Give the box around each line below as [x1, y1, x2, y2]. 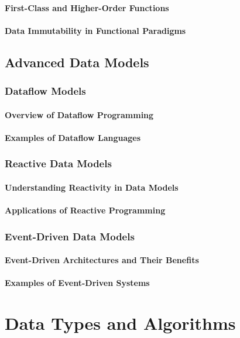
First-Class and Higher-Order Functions [5, 1, 169, 13]
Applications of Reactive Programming [5, 204, 166, 216]
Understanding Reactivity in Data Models [5, 181, 179, 193]
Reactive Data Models [5, 156, 112, 171]
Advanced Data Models [5, 53, 149, 71]
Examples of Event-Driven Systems [5, 277, 150, 289]
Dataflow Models [5, 84, 86, 98]
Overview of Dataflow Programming [5, 108, 154, 120]
